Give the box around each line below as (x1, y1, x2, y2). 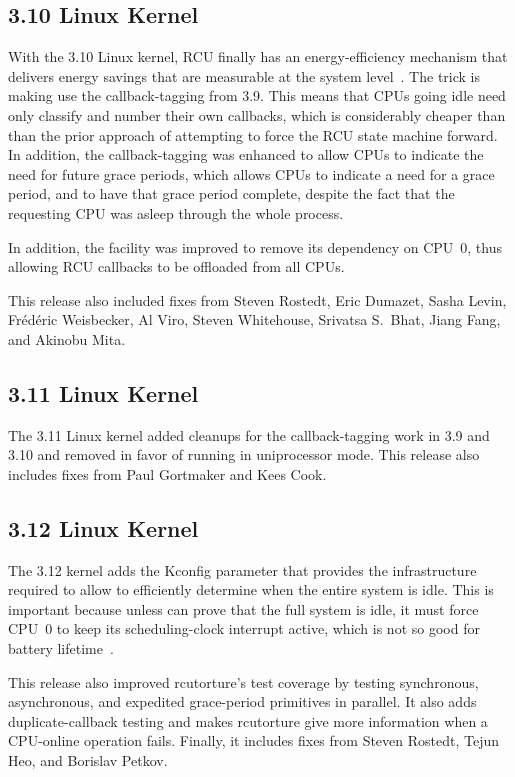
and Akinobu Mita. (8, 328, 126, 349)
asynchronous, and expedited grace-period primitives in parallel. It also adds (8, 691, 477, 712)
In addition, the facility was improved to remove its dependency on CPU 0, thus (8, 236, 503, 257)
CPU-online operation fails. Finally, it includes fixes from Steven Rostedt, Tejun (8, 730, 500, 751)
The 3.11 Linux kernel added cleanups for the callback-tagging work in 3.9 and (8, 424, 490, 445)
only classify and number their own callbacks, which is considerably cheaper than (8, 104, 506, 125)
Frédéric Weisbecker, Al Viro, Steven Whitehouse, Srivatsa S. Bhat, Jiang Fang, (8, 309, 501, 330)
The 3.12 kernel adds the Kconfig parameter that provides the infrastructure (8, 559, 477, 580)
